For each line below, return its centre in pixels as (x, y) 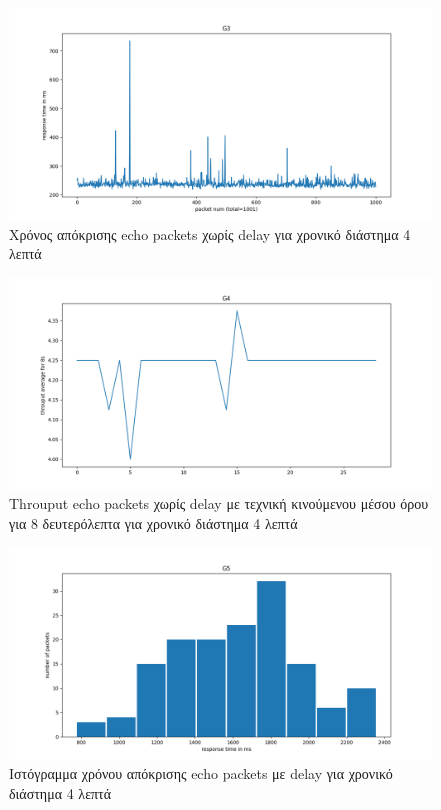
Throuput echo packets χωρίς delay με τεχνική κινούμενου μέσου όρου (219, 503)
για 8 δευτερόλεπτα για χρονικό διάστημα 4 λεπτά (153, 522)
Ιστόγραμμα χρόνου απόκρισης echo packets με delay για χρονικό (201, 773)
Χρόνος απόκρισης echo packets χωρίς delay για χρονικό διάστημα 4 (210, 233)
